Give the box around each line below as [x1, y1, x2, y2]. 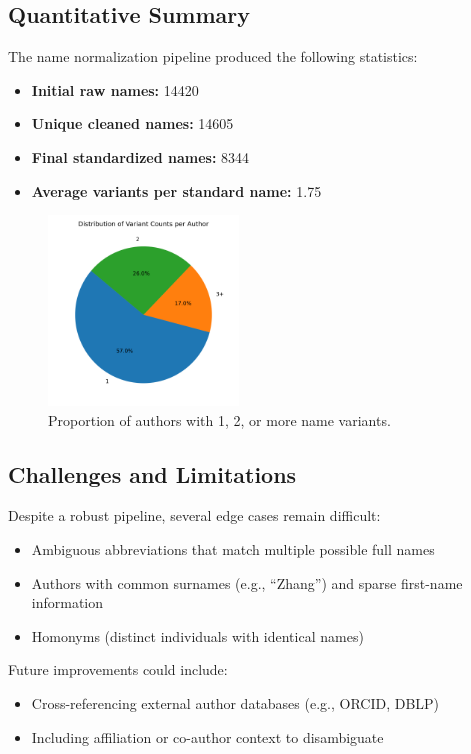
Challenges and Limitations [8, 458, 297, 489]
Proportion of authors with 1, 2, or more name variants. [48, 409, 391, 430]
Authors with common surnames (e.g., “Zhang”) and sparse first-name [31, 572, 463, 593]
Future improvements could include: [8, 659, 228, 680]
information [31, 592, 104, 613]
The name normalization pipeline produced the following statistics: [8, 46, 418, 67]
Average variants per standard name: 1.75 [31, 180, 322, 201]
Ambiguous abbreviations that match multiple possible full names [31, 538, 435, 559]
